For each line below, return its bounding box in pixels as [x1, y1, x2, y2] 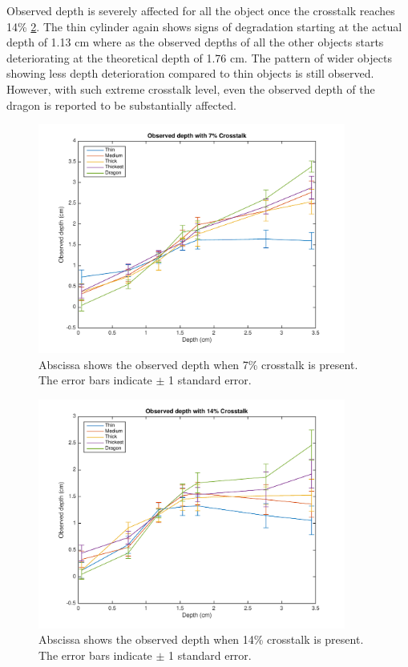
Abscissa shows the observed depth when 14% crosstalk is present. [38, 631, 364, 648]
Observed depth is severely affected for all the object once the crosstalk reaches [6, 2, 395, 18]
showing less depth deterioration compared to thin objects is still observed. [6, 65, 374, 82]
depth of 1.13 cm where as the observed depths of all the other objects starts [6, 34, 384, 50]
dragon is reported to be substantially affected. [6, 96, 236, 113]
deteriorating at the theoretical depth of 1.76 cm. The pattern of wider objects [6, 49, 392, 66]
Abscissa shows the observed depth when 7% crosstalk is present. [38, 356, 358, 372]
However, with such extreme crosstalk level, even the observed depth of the [6, 80, 375, 97]
